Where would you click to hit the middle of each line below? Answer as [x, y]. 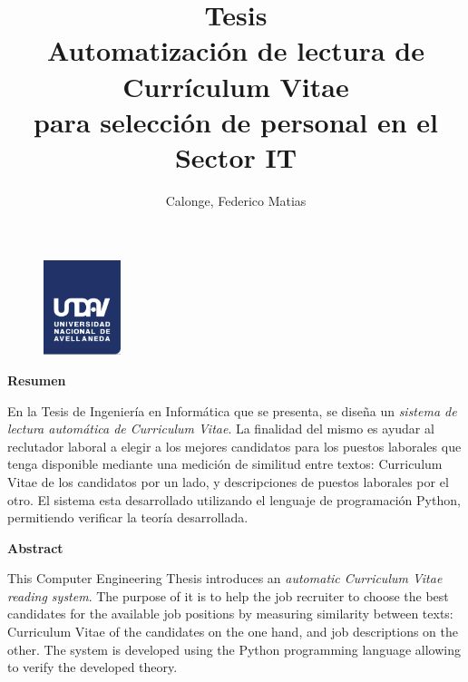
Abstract [35, 547]
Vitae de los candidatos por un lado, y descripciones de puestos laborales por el [228, 481]
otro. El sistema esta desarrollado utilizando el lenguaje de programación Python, [234, 499]
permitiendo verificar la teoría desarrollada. [128, 517]
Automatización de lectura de [236, 50]
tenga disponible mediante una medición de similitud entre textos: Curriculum [225, 464]
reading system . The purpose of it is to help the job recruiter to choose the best [228, 595]
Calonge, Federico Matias [236, 200]
